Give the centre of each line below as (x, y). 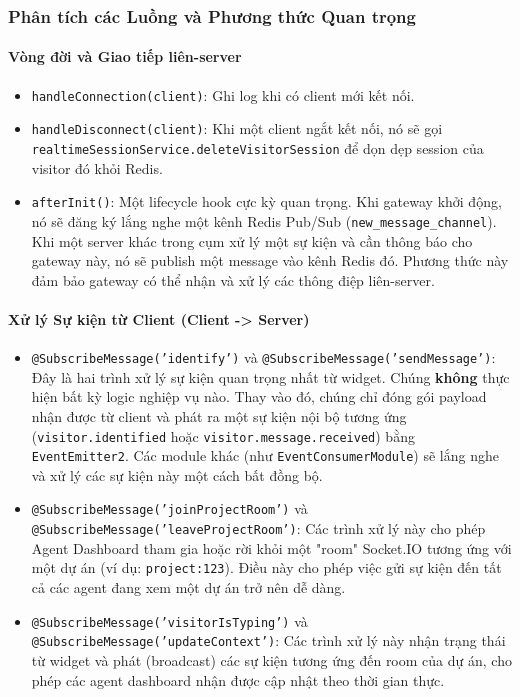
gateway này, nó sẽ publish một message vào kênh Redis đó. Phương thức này (270, 260)
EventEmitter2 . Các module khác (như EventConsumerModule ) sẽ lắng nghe (265, 455)
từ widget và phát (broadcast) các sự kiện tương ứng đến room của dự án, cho (271, 659)
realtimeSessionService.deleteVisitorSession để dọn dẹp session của (257, 147)
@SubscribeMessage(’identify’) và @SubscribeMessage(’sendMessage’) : (263, 357)
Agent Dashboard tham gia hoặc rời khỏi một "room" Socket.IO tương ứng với (271, 547)
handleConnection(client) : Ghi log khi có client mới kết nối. (223, 94)
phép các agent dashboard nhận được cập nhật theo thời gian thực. (238, 679)
